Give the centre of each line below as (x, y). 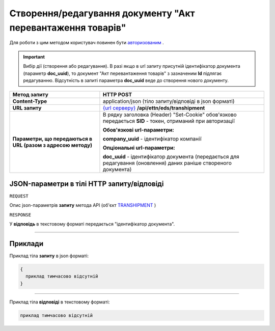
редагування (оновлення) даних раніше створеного (167, 163)
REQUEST (19, 196)
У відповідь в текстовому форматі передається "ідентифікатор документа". (92, 224)
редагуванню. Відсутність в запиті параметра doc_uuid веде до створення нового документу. (126, 80)
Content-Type (30, 101)
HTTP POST (117, 95)
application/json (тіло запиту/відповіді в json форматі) (169, 101)
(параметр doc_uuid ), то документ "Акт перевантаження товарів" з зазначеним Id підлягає (122, 73)
